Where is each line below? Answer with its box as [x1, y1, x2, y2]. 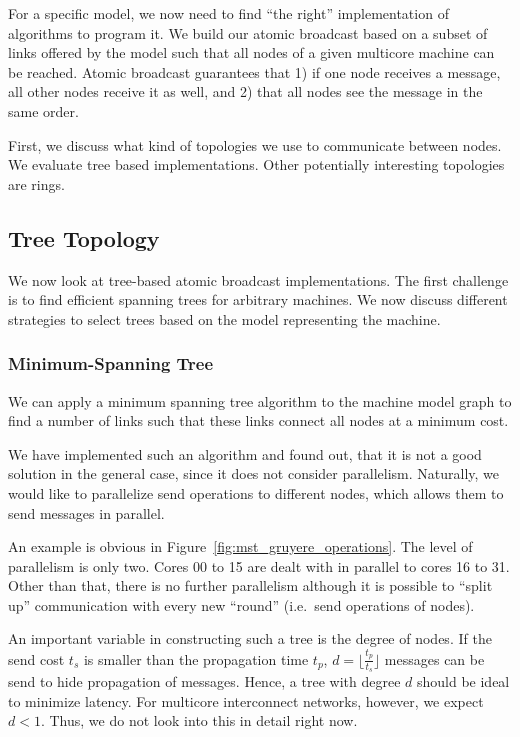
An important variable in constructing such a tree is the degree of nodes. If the [8, 628, 492, 649]
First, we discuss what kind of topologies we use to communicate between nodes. [8, 134, 502, 155]
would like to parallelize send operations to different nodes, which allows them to [8, 482, 504, 503]
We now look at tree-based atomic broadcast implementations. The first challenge [8, 269, 509, 290]
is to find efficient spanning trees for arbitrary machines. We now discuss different [8, 289, 508, 310]
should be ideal [416, 671, 510, 692]
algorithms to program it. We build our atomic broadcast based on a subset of [8, 22, 488, 43]
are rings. [8, 173, 65, 194]
